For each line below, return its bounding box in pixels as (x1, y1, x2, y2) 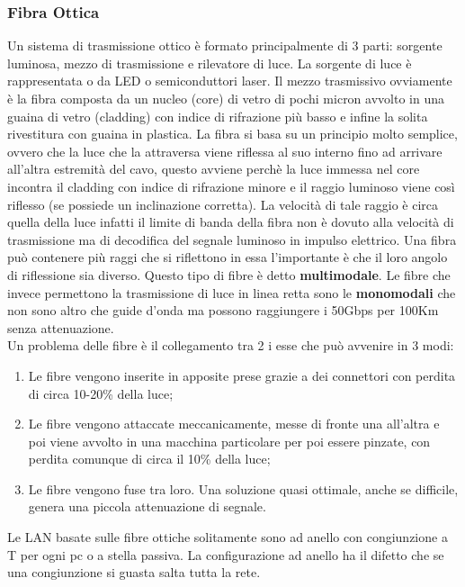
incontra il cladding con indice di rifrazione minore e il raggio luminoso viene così (7, 176, 455, 195)
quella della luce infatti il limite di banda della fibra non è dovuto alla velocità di (7, 212, 454, 231)
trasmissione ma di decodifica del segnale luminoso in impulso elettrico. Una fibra (7, 230, 457, 248)
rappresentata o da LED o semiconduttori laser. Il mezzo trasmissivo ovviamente (7, 71, 452, 90)
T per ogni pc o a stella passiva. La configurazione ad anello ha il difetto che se (7, 545, 444, 564)
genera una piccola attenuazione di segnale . (28, 497, 266, 516)
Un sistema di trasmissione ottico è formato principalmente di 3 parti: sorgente (7, 36, 443, 55)
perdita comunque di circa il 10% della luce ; (28, 449, 271, 468)
